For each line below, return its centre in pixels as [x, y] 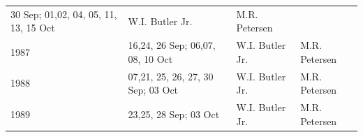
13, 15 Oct [33, 28]
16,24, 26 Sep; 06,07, [172, 45]
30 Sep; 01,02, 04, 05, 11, [64, 14]
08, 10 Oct [150, 58]
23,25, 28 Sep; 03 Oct [174, 114]
